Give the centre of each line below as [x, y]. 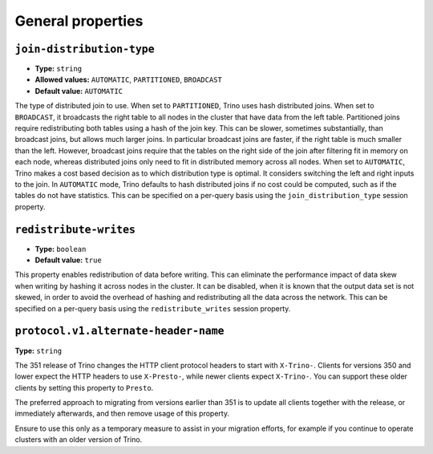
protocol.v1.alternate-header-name [119, 331]
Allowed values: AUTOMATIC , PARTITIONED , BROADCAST [128, 79]
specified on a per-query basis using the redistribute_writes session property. [153, 308]
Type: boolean [61, 249]
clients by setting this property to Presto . [84, 387]
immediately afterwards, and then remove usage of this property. [122, 414]
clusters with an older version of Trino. [79, 440]
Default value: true [68, 260]
